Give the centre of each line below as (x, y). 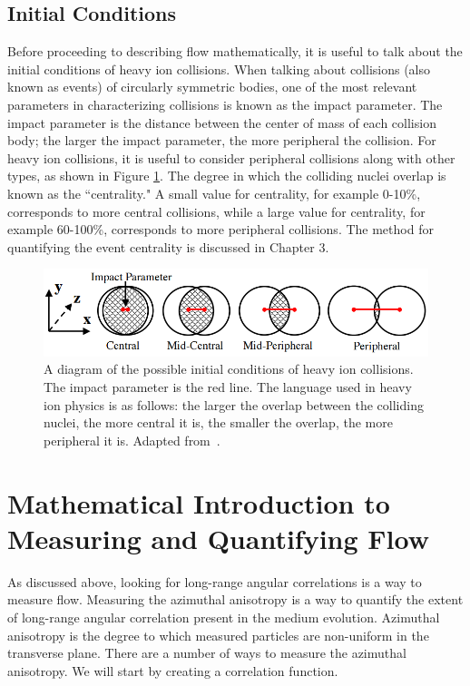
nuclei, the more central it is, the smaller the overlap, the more (218, 422)
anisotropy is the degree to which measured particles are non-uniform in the (218, 635)
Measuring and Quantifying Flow (218, 538)
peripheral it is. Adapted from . (132, 440)
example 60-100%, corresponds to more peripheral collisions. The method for (220, 229)
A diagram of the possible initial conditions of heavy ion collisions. (229, 369)
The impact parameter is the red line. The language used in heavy (228, 387)
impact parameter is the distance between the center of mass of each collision (222, 122)
